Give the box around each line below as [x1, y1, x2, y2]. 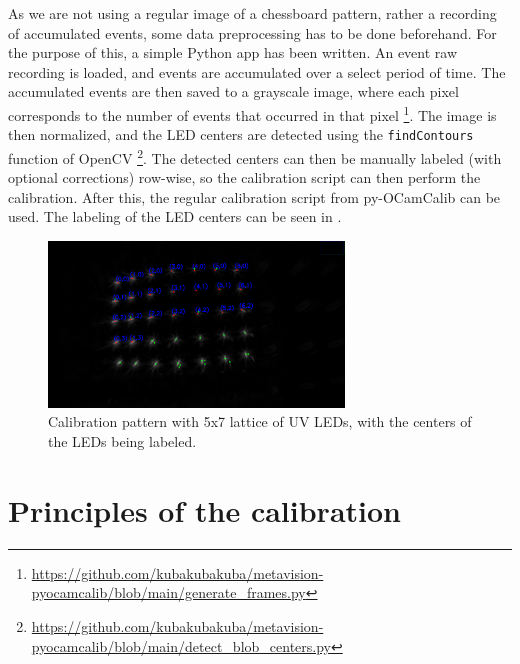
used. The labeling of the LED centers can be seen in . [8, 206, 342, 227]
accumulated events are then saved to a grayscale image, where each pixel [8, 81, 459, 102]
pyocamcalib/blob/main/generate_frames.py [31, 582, 306, 603]
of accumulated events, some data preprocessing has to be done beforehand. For [8, 22, 497, 43]
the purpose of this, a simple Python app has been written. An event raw [8, 42, 458, 63]
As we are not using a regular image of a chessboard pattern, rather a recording [8, 3, 497, 23]
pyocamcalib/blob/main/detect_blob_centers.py [31, 635, 331, 656]
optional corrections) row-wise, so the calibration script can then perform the [8, 167, 481, 188]
